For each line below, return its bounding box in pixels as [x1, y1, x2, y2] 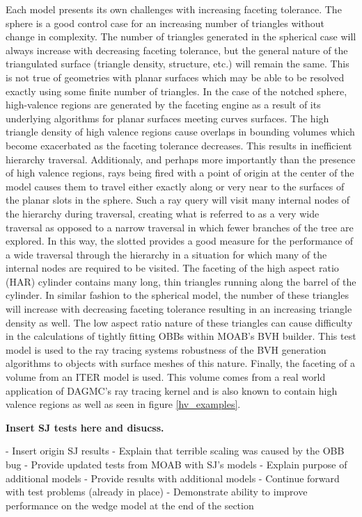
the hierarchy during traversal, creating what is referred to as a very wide [6, 206, 320, 220]
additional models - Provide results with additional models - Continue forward [6, 470, 340, 485]
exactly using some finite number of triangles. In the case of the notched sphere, [6, 83, 347, 98]
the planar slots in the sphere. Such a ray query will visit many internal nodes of [6, 192, 350, 207]
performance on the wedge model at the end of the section [6, 498, 254, 512]
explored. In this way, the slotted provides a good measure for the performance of [6, 233, 354, 248]
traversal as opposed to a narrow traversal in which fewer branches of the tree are [6, 220, 354, 234]
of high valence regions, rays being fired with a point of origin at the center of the [6, 165, 354, 180]
